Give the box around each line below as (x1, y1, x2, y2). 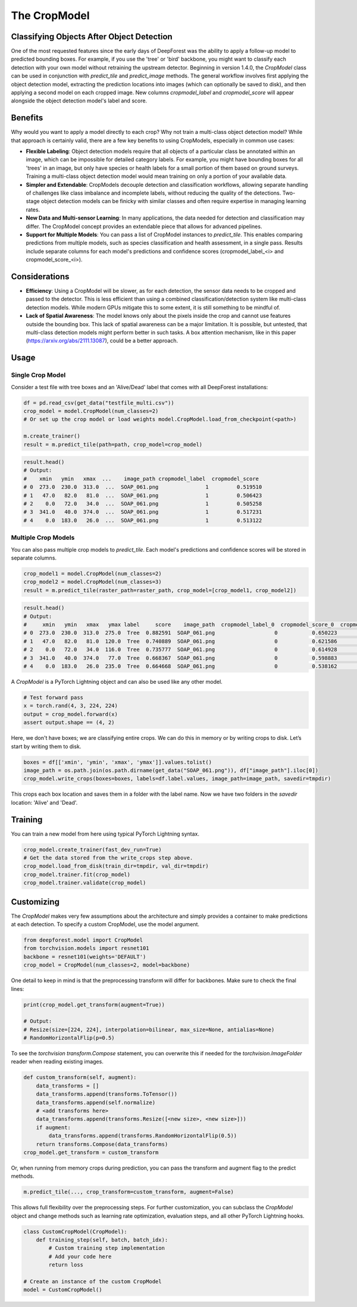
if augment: (36, 1124, 71, 1131)
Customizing (11, 896, 59, 907)
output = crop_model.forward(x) (23, 711, 118, 717)
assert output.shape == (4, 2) (23, 719, 115, 726)
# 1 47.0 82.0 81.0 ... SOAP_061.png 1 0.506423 (23, 492, 262, 499)
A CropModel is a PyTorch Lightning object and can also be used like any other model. (11, 678, 223, 686)
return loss (48, 1262, 83, 1268)
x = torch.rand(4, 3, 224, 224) (23, 702, 118, 709)
